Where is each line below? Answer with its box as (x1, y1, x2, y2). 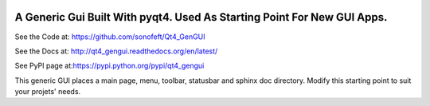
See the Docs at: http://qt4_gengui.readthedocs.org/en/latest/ (14, 46, 218, 56)
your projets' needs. (14, 87, 81, 96)
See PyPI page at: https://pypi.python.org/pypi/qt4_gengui (14, 61, 205, 71)
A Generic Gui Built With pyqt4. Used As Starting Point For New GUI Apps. (14, 10, 388, 24)
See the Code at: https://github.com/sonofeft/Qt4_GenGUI (14, 32, 206, 41)
